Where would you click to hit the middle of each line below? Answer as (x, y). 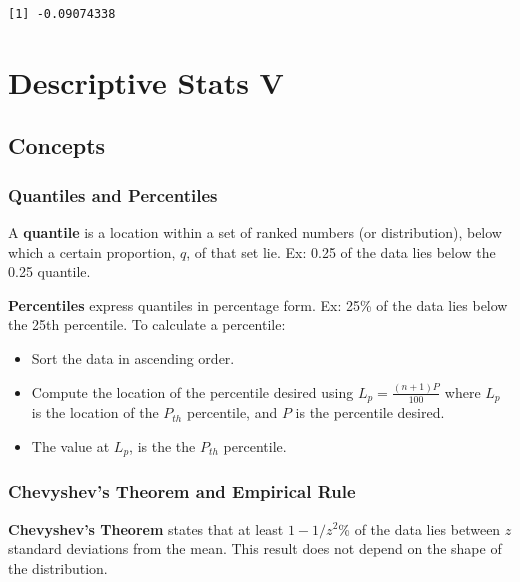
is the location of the (95, 412)
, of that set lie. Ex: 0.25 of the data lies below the (341, 251)
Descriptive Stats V (146, 81)
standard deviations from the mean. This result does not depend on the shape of (255, 548)
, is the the (162, 445)
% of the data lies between (419, 528)
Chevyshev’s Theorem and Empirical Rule (182, 491)
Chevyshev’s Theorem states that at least (146, 528)
